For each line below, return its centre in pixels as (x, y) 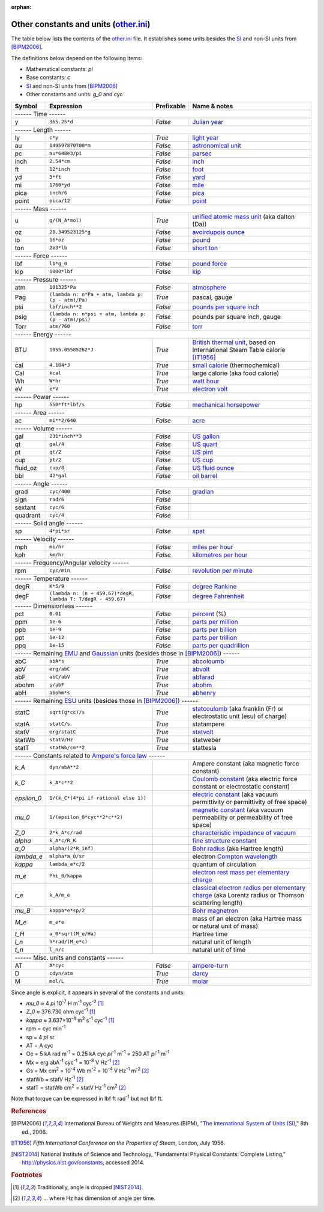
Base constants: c (48, 78)
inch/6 (58, 193)
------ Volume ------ (44, 428)
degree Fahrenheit (218, 596)
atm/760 (59, 326)
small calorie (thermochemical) (236, 365)
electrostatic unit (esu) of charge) (240, 716)
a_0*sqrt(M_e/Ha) (73, 934)
